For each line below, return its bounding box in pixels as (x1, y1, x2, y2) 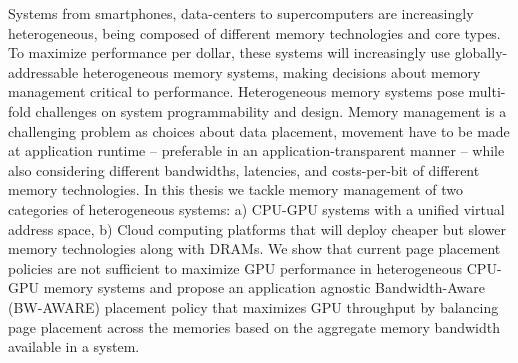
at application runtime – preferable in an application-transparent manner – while (8, 140, 505, 161)
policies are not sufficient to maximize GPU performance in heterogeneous (8, 257, 463, 278)
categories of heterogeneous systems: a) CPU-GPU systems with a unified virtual (8, 198, 505, 219)
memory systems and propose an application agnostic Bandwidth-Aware (43, 277, 485, 298)
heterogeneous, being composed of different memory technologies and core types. (8, 22, 501, 43)
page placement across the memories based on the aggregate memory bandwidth (8, 316, 500, 337)
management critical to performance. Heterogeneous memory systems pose (8, 81, 464, 102)
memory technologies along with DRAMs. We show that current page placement (8, 238, 501, 259)
